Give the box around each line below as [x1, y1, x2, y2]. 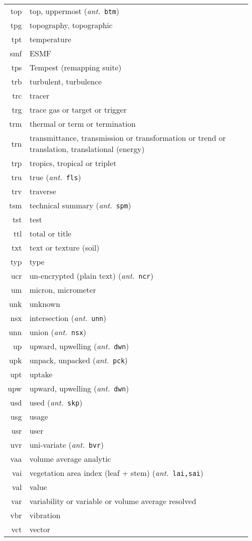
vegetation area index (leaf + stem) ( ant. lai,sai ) [29, 467, 204, 478]
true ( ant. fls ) [29, 171, 81, 183]
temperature [29, 34, 71, 45]
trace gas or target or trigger [29, 104, 127, 115]
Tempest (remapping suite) [29, 62, 122, 73]
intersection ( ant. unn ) [29, 312, 107, 323]
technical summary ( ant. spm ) [29, 200, 131, 211]
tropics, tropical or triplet [29, 157, 116, 169]
